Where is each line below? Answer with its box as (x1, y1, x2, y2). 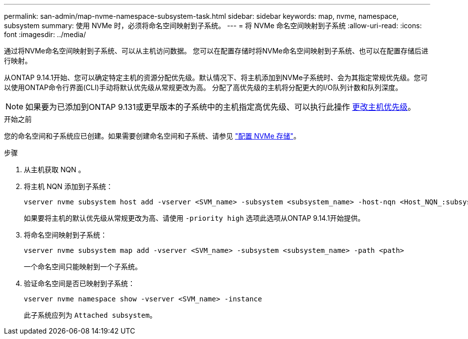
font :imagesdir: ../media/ (4, 30, 86, 39)
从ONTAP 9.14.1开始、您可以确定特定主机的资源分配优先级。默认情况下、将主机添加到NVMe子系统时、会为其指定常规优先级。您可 (4, 73, 428, 82)
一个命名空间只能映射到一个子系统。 (24, 262, 142, 271)
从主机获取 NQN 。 (24, 165, 85, 174)
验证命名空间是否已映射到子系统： (24, 279, 135, 288)
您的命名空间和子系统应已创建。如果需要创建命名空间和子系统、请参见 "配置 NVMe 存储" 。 (4, 132, 300, 140)
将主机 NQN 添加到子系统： (24, 182, 113, 191)
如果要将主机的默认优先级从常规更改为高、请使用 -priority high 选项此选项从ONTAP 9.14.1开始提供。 (24, 214, 365, 222)
